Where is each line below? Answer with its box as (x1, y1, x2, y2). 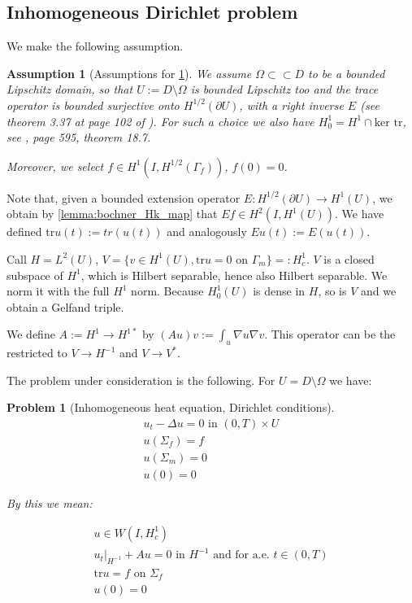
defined (7, 223, 42, 240)
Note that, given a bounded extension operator (7, 189, 241, 206)
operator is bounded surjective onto (7, 96, 180, 113)
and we (361, 282, 397, 299)
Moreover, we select (7, 157, 104, 174)
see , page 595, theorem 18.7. (7, 129, 151, 146)
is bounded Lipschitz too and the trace (190, 81, 379, 98)
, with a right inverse (239, 96, 344, 113)
